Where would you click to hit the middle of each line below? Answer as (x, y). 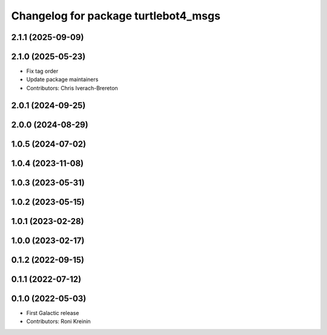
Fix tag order (42, 71)
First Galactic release (53, 313)
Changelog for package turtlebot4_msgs (116, 16)
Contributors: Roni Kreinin (58, 322)
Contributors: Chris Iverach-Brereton (72, 88)
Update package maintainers (62, 79)
